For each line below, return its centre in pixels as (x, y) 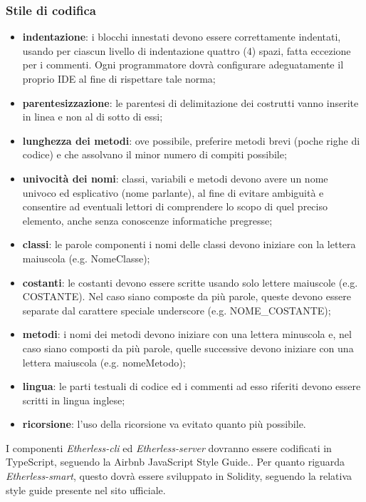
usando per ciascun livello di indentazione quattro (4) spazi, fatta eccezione (187, 50)
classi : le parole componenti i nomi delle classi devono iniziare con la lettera (189, 244)
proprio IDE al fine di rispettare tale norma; (119, 78)
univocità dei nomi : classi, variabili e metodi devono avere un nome (175, 178)
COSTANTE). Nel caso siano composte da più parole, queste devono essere (187, 296)
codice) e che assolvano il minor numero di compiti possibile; (155, 154)
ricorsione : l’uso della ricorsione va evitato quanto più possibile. (164, 424)
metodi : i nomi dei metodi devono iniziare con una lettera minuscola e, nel (187, 334)
